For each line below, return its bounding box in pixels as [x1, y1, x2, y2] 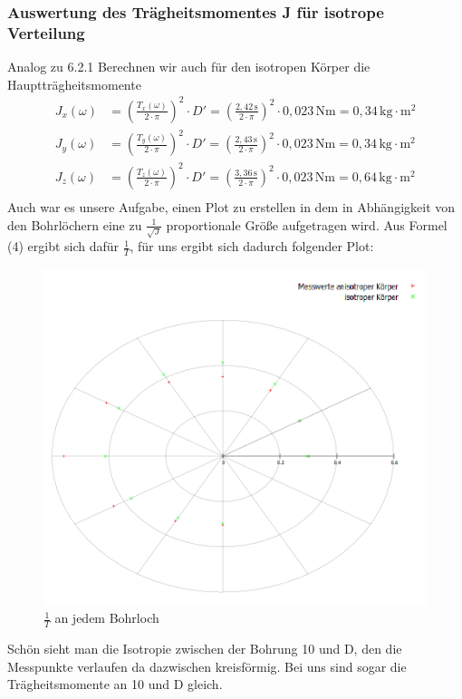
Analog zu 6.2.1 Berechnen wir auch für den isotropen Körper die [7, 57, 371, 76]
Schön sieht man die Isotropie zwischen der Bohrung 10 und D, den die [7, 639, 402, 658]
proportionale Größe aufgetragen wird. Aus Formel [166, 215, 448, 234]
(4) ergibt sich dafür [7, 237, 120, 256]
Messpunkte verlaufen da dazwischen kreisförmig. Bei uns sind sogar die [7, 656, 407, 675]
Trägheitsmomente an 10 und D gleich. [7, 675, 223, 694]
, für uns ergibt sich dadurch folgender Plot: [130, 237, 374, 256]
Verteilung [7, 21, 85, 44]
